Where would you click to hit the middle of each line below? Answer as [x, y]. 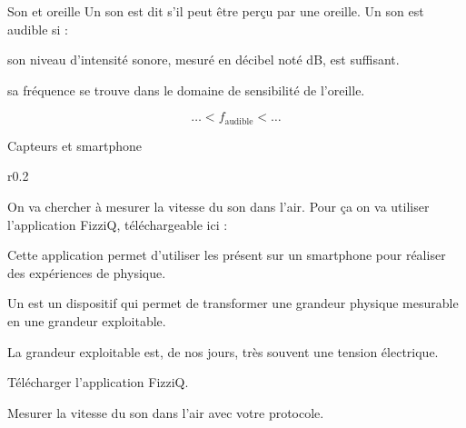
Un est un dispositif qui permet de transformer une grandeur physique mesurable [233, 303]
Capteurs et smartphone [75, 145]
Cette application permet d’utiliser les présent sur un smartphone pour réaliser [227, 255]
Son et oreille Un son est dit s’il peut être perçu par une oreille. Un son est [216, 11]
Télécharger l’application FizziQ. [98, 382]
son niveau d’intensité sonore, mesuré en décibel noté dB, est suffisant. [203, 60]
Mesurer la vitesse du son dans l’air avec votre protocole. [166, 412]
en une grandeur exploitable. [87, 320]
